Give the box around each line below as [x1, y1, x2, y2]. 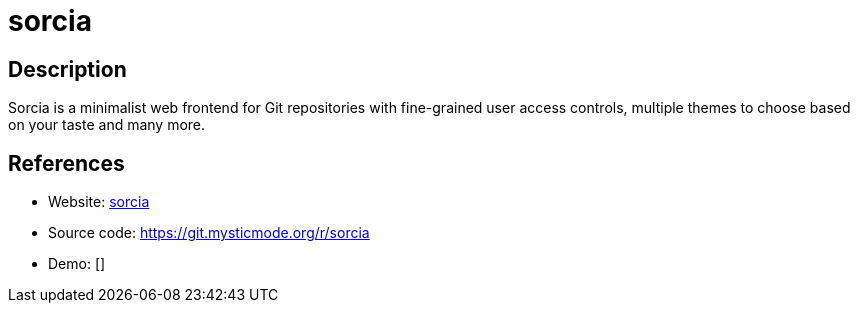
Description [8, 56, 127, 82]
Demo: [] [48, 255, 106, 273]
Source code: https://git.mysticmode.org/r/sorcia [48, 224, 370, 242]
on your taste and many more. [8, 116, 206, 134]
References [8, 150, 125, 176]
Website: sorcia [48, 193, 150, 211]
